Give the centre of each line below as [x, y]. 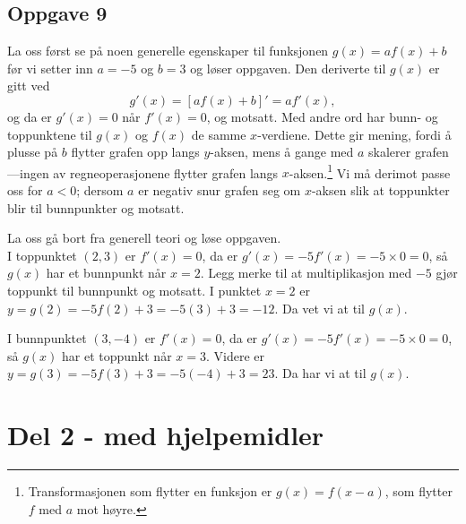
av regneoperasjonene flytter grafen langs [166, 172]
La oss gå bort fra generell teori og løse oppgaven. [144, 238]
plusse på [33, 152]
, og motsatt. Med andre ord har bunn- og [322, 116]
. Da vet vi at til [319, 308]
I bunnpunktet [47, 338]
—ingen [28, 172]
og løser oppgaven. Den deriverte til [288, 68]
